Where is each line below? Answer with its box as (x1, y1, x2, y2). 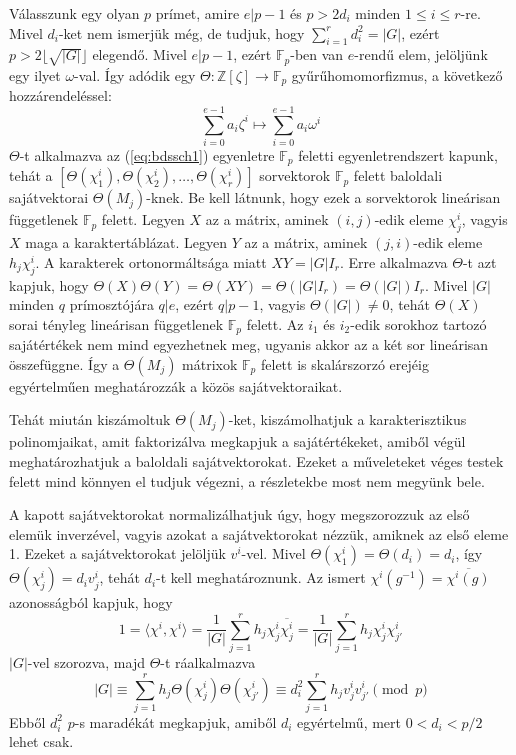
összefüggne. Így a (9, 353, 120, 374)
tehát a (9, 165, 53, 186)
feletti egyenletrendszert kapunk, (298, 145, 498, 166)
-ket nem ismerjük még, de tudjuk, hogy (58, 22, 305, 43)
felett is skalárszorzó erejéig (260, 353, 429, 374)
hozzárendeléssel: (9, 85, 112, 106)
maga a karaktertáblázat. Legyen (25, 232, 227, 253)
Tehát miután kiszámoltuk (9, 409, 171, 430)
